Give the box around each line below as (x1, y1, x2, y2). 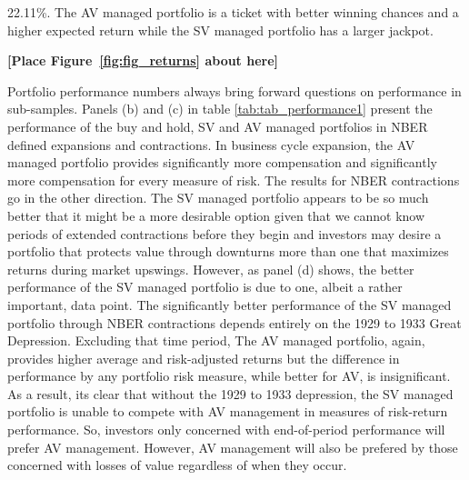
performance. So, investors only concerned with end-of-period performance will (7, 420, 445, 439)
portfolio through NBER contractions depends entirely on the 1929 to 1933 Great (7, 313, 462, 332)
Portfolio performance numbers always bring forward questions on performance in (7, 81, 462, 100)
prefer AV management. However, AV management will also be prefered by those (7, 437, 458, 456)
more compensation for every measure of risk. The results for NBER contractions (7, 170, 460, 189)
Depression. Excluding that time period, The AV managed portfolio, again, (7, 331, 425, 350)
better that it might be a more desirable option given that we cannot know (7, 205, 425, 225)
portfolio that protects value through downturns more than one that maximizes (7, 242, 449, 261)
